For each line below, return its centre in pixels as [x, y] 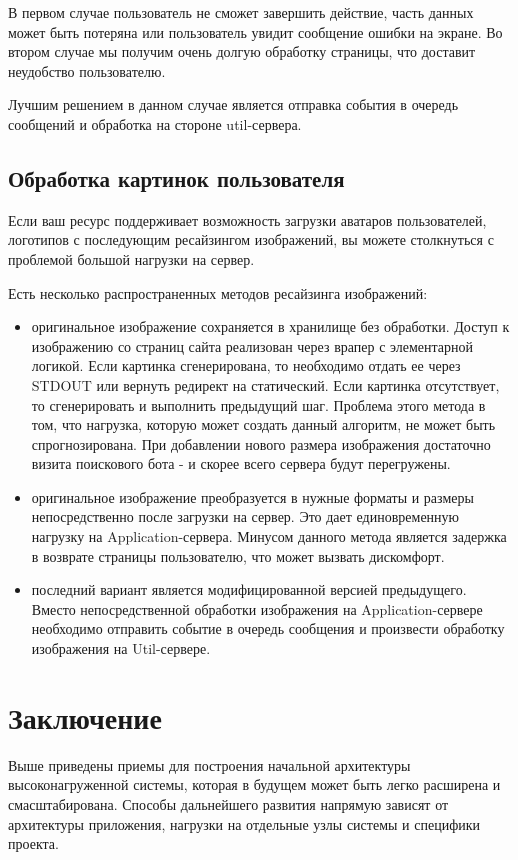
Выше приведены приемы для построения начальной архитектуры [209, 764]
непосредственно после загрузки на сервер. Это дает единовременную [245, 516]
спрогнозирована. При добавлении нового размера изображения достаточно [261, 443]
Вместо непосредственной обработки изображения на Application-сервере [257, 608]
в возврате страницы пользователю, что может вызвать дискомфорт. [238, 555]
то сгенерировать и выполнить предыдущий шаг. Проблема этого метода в [258, 404]
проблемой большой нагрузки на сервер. [131, 258]
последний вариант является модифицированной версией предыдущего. [249, 589]
